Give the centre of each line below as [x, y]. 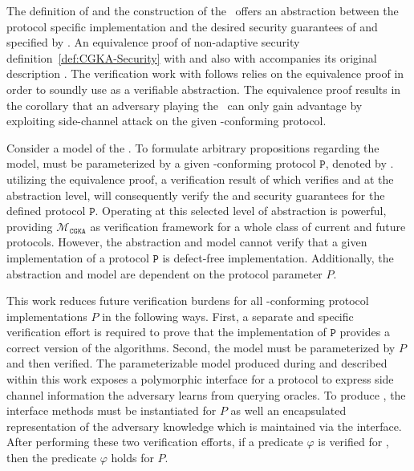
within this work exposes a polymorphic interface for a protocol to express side [200, 379]
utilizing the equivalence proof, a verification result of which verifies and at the [200, 179]
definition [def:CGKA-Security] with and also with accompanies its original [192, 57]
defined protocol [46, 211]
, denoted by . [359, 163]
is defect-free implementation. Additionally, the [278, 257]
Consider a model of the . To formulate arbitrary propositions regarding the [193, 147]
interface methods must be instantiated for [112, 410]
